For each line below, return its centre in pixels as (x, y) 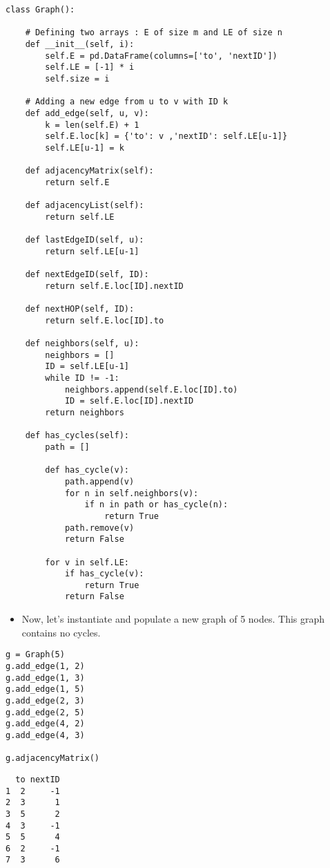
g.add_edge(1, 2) (45, 666)
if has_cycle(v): (104, 574)
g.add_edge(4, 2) (45, 724)
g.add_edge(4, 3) (45, 735)
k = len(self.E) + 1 (92, 125)
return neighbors (85, 412)
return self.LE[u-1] (92, 251)
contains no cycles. (61, 632)
